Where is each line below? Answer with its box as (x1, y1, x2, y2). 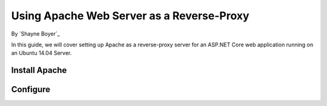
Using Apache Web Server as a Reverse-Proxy (11, 9, 249, 22)
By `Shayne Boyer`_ (11, 30, 60, 37)
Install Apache (11, 65, 67, 75)
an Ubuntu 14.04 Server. (11, 49, 72, 57)
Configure (11, 84, 51, 95)
